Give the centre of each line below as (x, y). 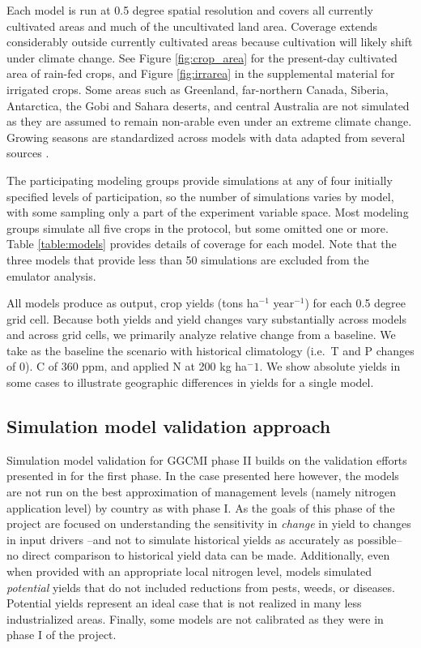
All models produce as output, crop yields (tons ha (133, 303)
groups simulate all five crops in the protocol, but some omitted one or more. (198, 227)
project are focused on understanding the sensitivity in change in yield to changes (209, 524)
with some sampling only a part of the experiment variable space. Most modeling (208, 212)
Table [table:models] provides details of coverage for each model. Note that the (202, 244)
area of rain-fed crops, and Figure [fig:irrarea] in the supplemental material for (201, 73)
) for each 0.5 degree (355, 303)
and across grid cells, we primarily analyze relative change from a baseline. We (201, 335)
